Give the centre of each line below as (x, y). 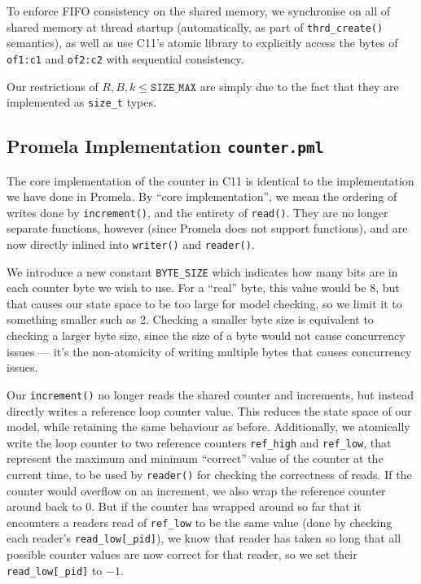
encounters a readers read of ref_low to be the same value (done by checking (200, 522)
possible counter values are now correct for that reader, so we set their (182, 554)
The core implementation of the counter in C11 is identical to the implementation (210, 180)
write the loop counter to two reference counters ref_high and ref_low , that (199, 442)
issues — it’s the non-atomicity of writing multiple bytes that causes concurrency (209, 351)
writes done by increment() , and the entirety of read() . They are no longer (197, 212)
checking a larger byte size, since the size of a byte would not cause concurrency (206, 336)
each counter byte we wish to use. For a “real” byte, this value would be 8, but (203, 288)
